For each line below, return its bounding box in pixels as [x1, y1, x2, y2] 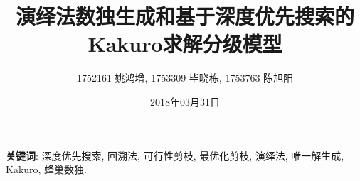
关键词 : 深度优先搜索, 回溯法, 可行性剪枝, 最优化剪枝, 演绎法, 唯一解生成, [6, 148, 344, 163]
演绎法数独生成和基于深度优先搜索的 [15, 1, 354, 31]
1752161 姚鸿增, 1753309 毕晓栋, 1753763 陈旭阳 [76, 70, 294, 85]
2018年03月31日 [150, 94, 220, 109]
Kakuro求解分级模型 [88, 29, 282, 58]
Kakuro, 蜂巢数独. [6, 162, 88, 177]
